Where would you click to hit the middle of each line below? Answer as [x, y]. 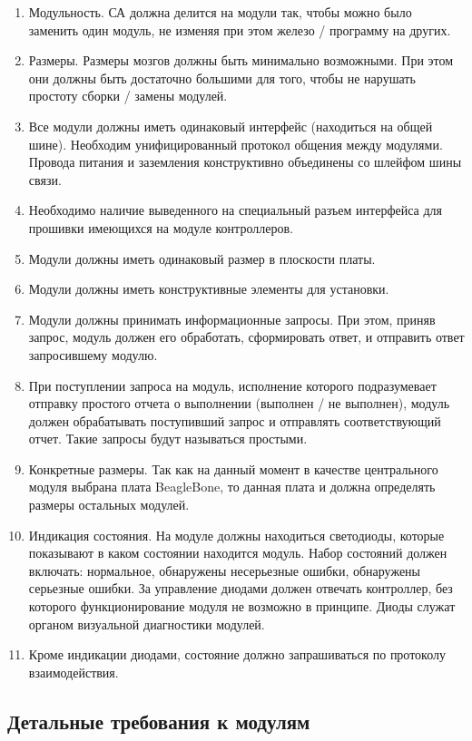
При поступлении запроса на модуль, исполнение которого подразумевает [232, 385]
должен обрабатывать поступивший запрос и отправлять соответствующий [235, 420]
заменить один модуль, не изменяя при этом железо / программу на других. [240, 29]
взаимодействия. [74, 672]
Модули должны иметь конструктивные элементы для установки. [209, 289]
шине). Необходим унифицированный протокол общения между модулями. [236, 144]
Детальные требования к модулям [159, 721]
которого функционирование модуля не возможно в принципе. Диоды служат [242, 606]
